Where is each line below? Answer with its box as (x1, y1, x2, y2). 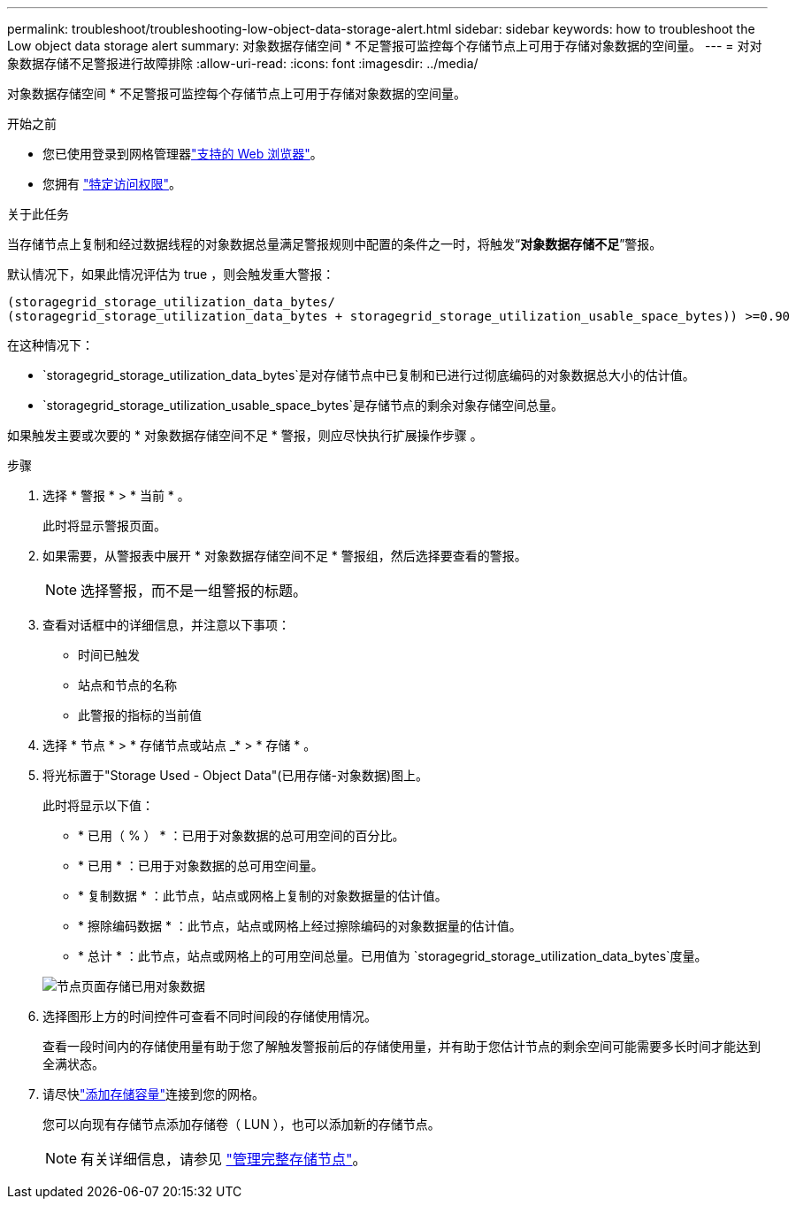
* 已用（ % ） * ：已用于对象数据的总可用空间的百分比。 (78, 828, 405, 843)
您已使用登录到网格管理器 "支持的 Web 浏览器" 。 (42, 146, 323, 161)
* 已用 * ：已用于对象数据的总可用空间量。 (78, 858, 324, 873)
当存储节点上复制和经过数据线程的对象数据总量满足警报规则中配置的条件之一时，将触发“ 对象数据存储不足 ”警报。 (7, 236, 662, 251)
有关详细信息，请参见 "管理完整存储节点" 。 (80, 1150, 367, 1168)
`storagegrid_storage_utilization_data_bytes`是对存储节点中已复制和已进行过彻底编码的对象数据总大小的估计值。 (42, 367, 695, 383)
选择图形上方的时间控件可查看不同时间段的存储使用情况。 (42, 1009, 377, 1024)
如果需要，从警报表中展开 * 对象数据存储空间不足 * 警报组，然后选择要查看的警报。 (42, 548, 527, 563)
